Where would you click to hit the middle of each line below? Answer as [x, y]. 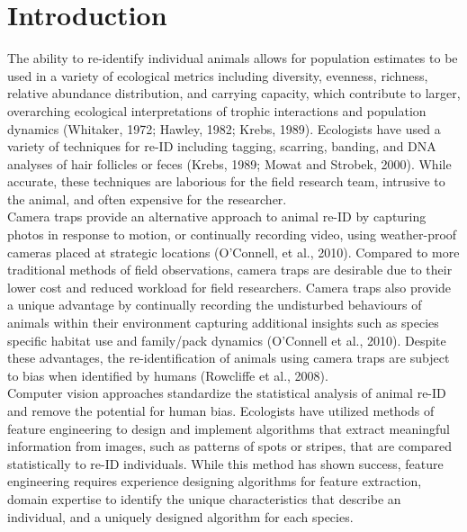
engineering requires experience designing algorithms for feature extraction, [215, 481]
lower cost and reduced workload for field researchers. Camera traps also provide [229, 287]
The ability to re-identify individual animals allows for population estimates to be [233, 58]
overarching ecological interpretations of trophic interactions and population [217, 110]
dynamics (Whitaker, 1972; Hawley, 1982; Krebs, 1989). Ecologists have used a [224, 128]
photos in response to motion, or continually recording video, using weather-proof [232, 234]
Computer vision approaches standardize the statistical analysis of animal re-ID [227, 393]
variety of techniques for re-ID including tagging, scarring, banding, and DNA [222, 146]
